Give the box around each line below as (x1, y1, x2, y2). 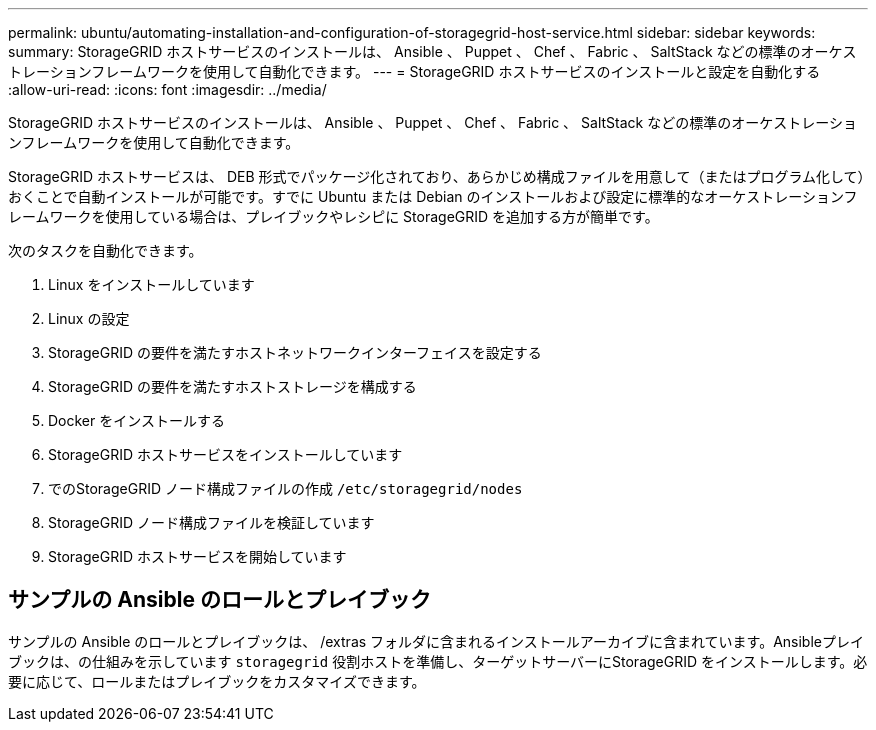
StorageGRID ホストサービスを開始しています (48, 548, 347, 565)
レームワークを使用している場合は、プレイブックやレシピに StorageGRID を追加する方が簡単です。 (8, 208, 659, 225)
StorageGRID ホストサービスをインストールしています (48, 446, 403, 463)
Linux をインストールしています (48, 276, 255, 293)
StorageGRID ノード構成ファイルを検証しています (48, 514, 375, 531)
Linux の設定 (48, 310, 130, 327)
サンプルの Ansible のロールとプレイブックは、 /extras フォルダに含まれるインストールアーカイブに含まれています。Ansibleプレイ (8, 632, 864, 650)
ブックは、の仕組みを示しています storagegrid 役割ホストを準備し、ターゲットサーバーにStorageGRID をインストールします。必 (8, 652, 868, 670)
